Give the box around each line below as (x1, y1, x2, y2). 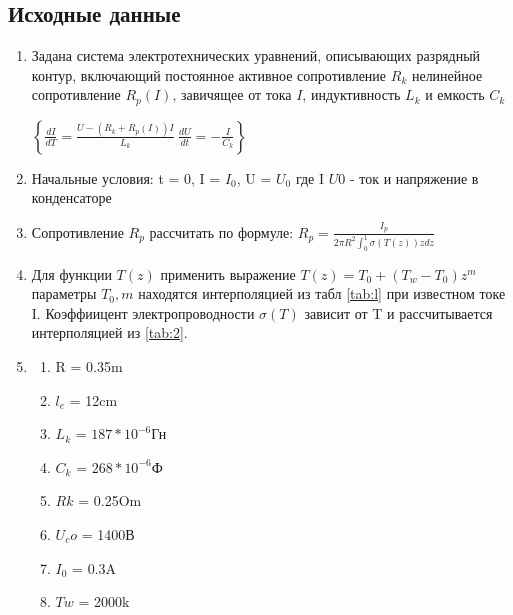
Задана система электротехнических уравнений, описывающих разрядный (31, 45, 481, 66)
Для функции (31, 263, 112, 284)
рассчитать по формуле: (149, 221, 294, 242)
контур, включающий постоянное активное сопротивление (31, 64, 387, 85)
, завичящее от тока (172, 84, 292, 105)
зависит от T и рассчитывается (304, 302, 493, 323)
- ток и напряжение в (349, 167, 479, 188)
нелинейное (411, 64, 483, 85)
